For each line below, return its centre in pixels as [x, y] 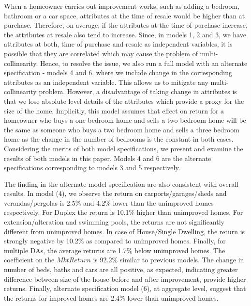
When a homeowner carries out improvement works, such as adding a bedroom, [122, 6]
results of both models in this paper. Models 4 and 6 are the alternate [108, 158]
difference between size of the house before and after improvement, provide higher [125, 279]
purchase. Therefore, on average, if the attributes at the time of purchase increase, [126, 25]
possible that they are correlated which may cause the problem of [101, 53]
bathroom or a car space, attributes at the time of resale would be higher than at [125, 15]
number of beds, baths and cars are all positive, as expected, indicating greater [121, 269]
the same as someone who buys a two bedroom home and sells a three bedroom [122, 129]
